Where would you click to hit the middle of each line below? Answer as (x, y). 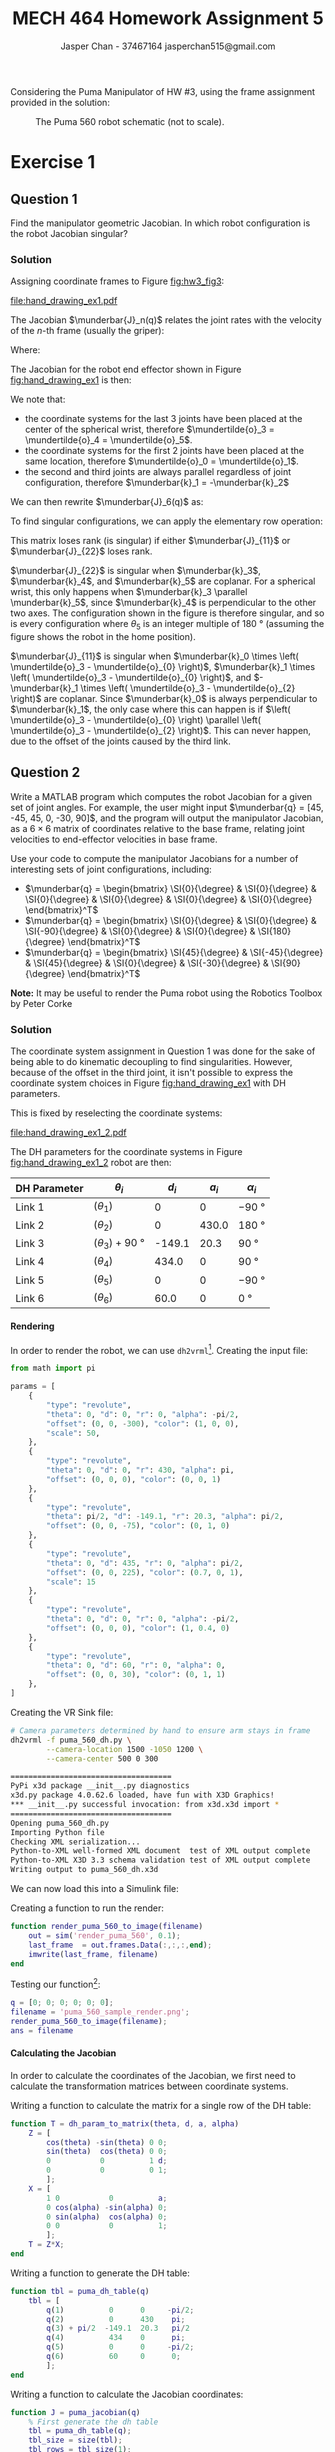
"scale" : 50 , (73, 1433)
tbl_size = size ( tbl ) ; (75, 2440)
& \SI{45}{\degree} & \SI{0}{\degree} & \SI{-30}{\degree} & (147, 963)
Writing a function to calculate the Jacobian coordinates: (127, 2394)
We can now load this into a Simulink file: (95, 1889)
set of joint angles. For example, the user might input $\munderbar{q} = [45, (167, 807)
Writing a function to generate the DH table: (100, 2273)
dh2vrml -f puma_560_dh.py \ (71, 1740)
